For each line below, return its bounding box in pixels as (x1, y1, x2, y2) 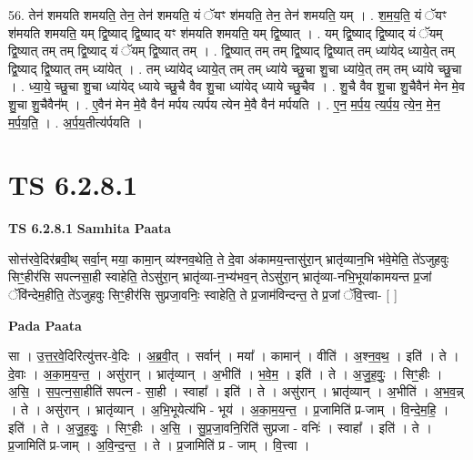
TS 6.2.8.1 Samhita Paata (8, 219, 172, 238)
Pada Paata (8, 315, 82, 334)
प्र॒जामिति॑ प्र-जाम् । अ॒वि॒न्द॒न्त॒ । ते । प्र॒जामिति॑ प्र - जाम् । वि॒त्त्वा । (8, 435, 310, 455)
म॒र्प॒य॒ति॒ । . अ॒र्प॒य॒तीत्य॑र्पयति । (8, 112, 143, 131)
